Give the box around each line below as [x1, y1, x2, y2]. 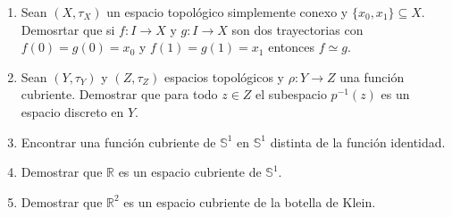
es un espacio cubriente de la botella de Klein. [123, 192, 376, 211]
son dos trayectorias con [231, 20, 364, 38]
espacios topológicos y [163, 67, 284, 86]
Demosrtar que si [21, 20, 115, 38]
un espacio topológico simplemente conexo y [106, 3, 348, 21]
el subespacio [255, 85, 327, 104]
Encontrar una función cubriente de [21, 132, 216, 151]
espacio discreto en [21, 102, 124, 121]
